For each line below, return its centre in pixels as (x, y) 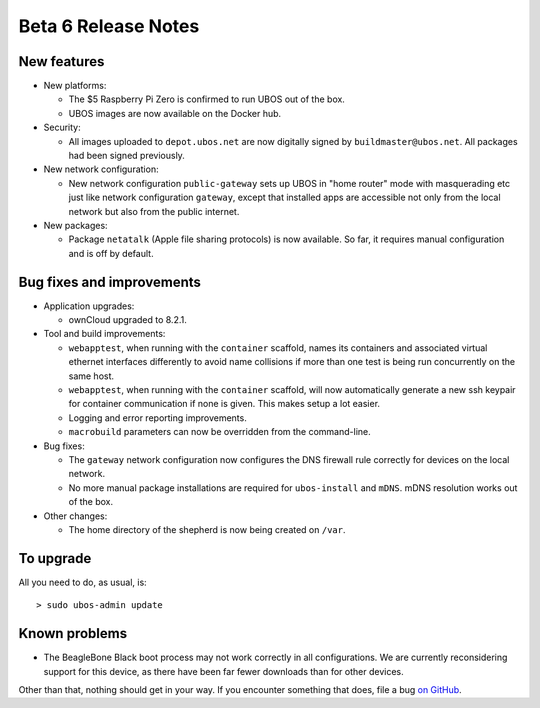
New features (61, 61)
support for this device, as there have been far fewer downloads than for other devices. (223, 671)
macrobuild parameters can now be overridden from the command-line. (220, 432)
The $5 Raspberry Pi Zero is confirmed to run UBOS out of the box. (206, 99)
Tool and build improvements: (104, 334)
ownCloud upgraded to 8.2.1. (127, 320)
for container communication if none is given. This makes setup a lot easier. (224, 404)
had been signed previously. (126, 156)
